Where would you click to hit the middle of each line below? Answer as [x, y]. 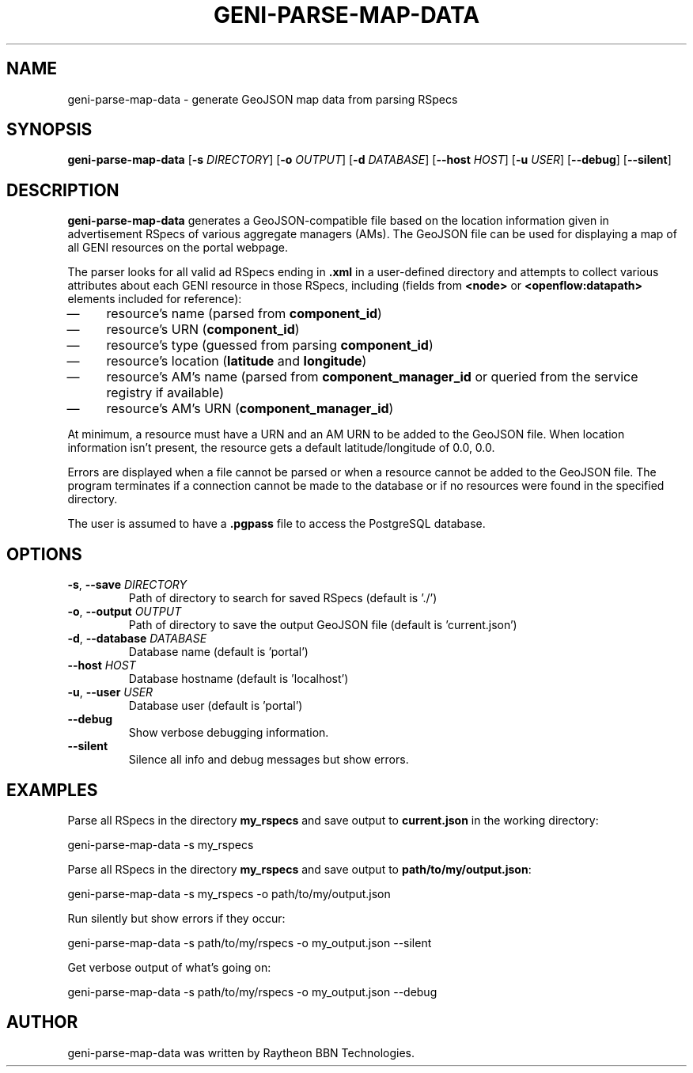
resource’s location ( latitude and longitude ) [237, 361]
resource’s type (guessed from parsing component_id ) [270, 345]
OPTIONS [44, 554]
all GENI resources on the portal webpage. [178, 248]
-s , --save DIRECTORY [127, 585]
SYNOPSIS [49, 130]
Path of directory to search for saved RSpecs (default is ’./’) [283, 598]
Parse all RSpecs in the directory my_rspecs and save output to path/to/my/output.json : [299, 869]
